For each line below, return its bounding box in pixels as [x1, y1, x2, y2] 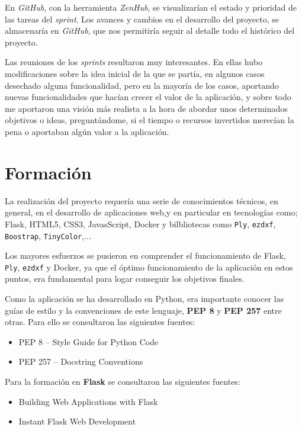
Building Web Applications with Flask [18, 395, 158, 407]
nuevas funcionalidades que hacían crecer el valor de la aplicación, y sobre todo [5, 91, 291, 103]
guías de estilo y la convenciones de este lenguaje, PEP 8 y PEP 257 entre [5, 304, 282, 316]
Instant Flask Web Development [18, 415, 136, 427]
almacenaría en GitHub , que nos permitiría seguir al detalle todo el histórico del [5, 24, 295, 37]
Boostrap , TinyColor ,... [5, 229, 91, 242]
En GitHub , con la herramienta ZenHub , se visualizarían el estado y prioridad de [5, 1, 297, 13]
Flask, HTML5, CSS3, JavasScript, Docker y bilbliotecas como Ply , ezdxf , [5, 217, 276, 230]
